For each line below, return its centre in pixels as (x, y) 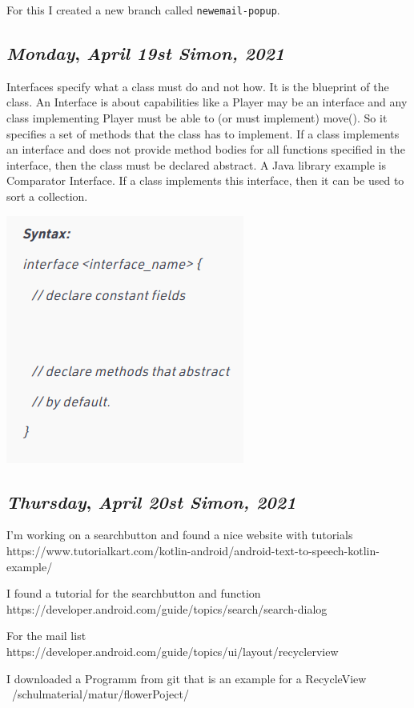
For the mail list (46, 636)
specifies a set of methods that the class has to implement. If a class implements (203, 133)
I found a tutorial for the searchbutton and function (134, 593)
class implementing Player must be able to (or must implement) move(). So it (197, 118)
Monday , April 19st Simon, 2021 (146, 53)
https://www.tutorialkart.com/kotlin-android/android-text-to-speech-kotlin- (193, 550)
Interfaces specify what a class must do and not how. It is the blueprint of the (198, 86)
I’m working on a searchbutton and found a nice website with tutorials (180, 535)
